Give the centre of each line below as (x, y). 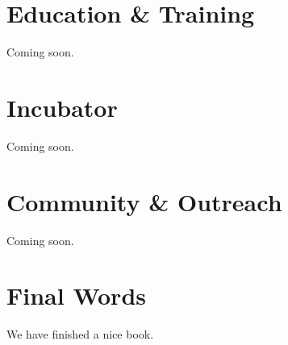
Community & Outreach (144, 201)
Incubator (62, 107)
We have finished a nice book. (80, 334)
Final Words (76, 295)
